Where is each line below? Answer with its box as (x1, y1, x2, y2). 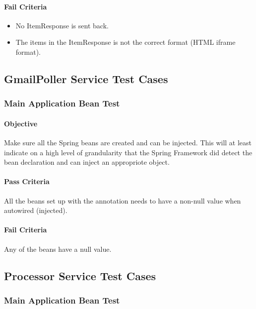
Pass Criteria (4, 176, 50, 187)
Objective (4, 118, 38, 128)
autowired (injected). (4, 205, 67, 215)
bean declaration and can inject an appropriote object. (4, 157, 170, 167)
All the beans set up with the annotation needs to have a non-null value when (4, 195, 241, 206)
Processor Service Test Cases (4, 268, 156, 283)
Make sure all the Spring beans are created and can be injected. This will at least (4, 137, 252, 147)
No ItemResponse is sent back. (15, 20, 109, 30)
